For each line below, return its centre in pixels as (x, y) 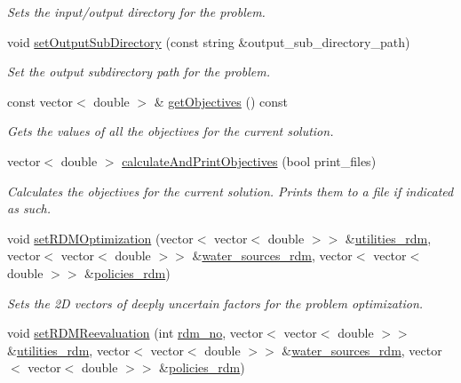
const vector (40, 101)
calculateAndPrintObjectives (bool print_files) (249, 160)
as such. (29, 208)
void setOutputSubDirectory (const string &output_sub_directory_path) (209, 41)
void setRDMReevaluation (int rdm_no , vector (135, 333)
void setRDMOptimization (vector (100, 238)
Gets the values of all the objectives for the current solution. (171, 131)
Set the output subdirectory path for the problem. (139, 72)
